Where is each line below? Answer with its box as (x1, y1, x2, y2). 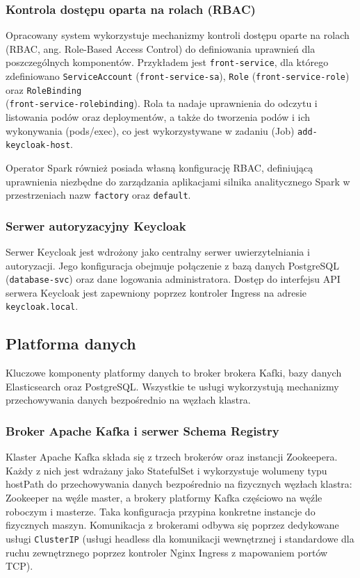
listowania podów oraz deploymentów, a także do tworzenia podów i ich (6, 110, 311, 124)
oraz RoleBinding (6, 82, 82, 97)
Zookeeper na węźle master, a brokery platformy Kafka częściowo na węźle (6, 490, 322, 505)
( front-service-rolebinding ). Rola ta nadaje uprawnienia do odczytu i (6, 96, 318, 110)
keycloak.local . (6, 299, 79, 313)
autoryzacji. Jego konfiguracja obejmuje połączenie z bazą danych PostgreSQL (6, 258, 339, 272)
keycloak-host (6, 140, 71, 151)
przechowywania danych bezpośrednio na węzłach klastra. (6, 393, 251, 407)
